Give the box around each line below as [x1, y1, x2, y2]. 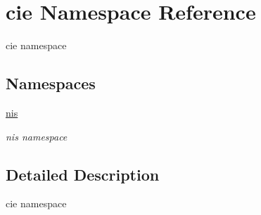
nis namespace [6, 129, 68, 143]
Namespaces [6, 72, 96, 94]
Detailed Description [6, 163, 160, 185]
